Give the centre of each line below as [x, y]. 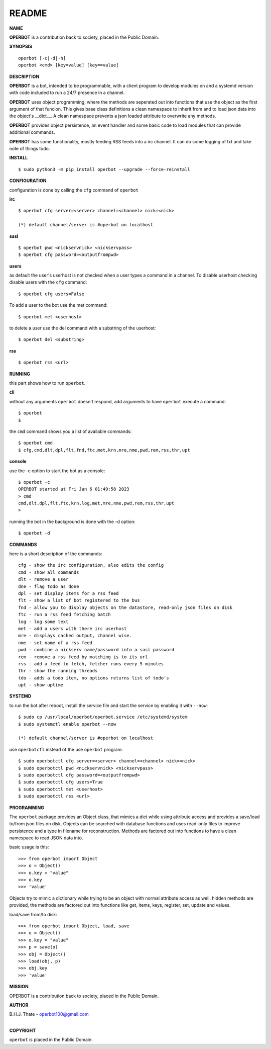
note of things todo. [30, 149]
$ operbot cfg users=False [51, 294]
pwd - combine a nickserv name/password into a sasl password [96, 650]
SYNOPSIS [21, 47]
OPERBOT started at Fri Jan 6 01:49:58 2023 [74, 489]
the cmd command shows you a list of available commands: [71, 431]
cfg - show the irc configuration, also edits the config [91, 565]
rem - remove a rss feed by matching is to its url [83, 657]
